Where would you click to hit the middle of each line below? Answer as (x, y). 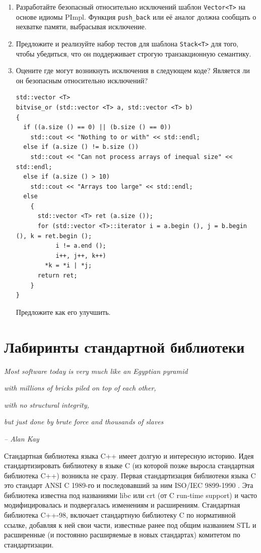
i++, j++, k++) (81, 256)
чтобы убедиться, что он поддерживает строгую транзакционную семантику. (134, 53)
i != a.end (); (81, 246)
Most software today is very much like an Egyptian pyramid (96, 371)
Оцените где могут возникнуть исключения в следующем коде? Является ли (133, 70)
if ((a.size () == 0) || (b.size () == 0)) (97, 127)
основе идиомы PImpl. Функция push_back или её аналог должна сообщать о (136, 16)
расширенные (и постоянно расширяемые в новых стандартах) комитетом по (122, 535)
